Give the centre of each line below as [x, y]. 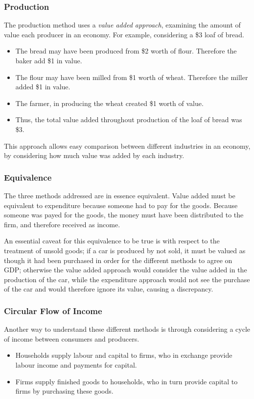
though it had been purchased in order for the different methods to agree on [118, 260]
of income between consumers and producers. [72, 338]
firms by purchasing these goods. [64, 391]
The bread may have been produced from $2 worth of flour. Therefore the [126, 51]
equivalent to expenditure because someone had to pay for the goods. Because [121, 205]
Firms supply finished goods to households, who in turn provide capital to [127, 381]
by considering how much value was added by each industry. [94, 155]
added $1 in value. [43, 87]
